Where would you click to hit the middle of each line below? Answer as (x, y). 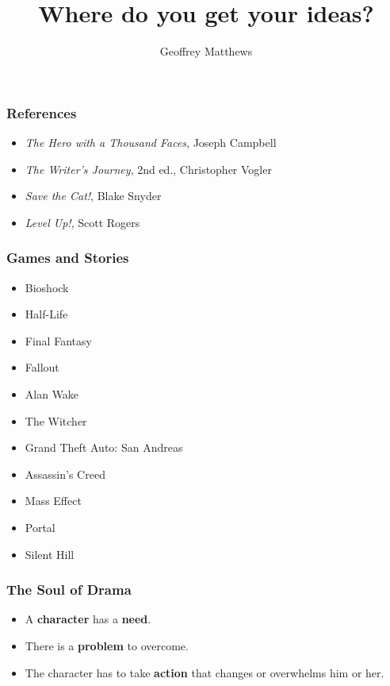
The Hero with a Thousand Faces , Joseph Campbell (151, 143)
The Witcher (56, 420)
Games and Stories (68, 258)
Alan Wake (52, 393)
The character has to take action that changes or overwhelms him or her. (205, 672)
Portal (40, 527)
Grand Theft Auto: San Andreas (104, 447)
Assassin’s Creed (65, 474)
